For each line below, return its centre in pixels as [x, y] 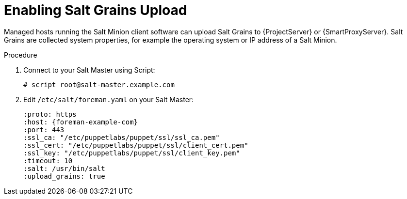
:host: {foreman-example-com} [81, 122]
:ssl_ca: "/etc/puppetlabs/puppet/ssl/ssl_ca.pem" [122, 137]
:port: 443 [44, 130]
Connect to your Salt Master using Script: [89, 70]
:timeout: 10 [48, 161]
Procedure [21, 55]
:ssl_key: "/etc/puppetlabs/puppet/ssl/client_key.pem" [132, 153]
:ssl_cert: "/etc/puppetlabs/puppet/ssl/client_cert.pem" [136, 145]
